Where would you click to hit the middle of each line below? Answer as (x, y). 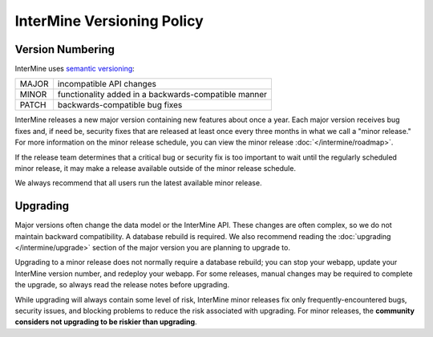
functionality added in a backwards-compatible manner (162, 95)
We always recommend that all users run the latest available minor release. (138, 183)
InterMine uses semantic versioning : (75, 69)
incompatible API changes (107, 84)
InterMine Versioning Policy (109, 21)
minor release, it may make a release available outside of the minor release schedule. (156, 168)
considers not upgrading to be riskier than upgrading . (106, 322)
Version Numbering (65, 49)
